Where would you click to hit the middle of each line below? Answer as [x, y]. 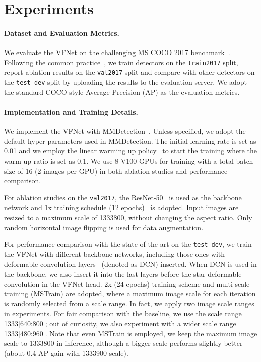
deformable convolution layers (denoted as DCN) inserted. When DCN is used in [130, 264]
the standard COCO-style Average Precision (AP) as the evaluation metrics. [122, 92]
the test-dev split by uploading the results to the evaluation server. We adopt [125, 82]
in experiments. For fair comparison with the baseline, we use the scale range [123, 313]
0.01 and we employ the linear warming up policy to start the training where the [130, 151]
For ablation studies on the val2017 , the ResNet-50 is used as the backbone [123, 197]
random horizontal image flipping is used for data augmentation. [104, 227]
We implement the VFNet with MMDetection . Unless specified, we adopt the [125, 131]
